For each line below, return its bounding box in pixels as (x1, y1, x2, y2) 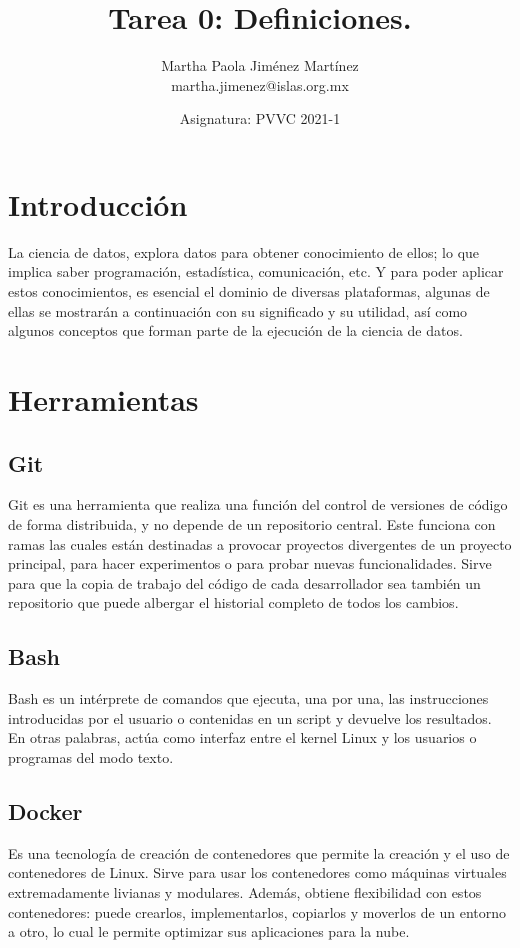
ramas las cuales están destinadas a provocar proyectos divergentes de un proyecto (8, 533, 512, 554)
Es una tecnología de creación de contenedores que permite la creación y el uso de (8, 842, 510, 863)
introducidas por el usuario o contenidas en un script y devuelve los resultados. (8, 707, 492, 728)
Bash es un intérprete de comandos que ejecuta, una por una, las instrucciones (8, 688, 489, 709)
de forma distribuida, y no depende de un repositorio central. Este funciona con (8, 513, 496, 534)
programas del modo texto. (8, 746, 174, 767)
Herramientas (8, 379, 199, 419)
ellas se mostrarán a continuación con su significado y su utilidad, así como (8, 300, 468, 321)
